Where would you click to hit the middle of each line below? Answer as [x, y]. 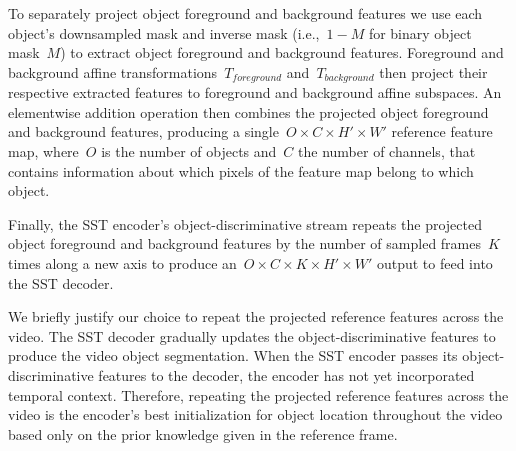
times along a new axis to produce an [122, 262]
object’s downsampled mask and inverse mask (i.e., [164, 32]
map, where [43, 151]
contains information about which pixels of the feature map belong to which [241, 170]
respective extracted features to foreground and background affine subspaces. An [255, 92]
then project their [433, 71]
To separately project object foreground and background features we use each [245, 13]
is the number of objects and [189, 151]
